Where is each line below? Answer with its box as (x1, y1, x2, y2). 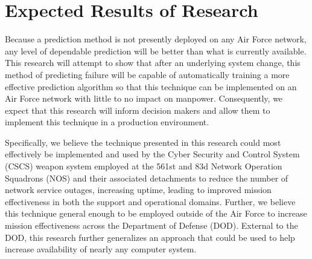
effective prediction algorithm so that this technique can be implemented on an (5, 80, 297, 93)
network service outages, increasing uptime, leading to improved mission (5, 183, 272, 196)
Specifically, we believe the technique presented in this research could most (5, 136, 281, 148)
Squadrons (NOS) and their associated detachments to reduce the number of (5, 171, 288, 184)
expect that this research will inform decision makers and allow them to (5, 103, 270, 116)
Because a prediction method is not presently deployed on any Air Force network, (5, 33, 307, 45)
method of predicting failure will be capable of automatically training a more (5, 68, 290, 80)
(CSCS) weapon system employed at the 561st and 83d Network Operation (5, 160, 282, 172)
